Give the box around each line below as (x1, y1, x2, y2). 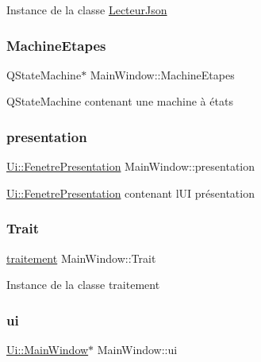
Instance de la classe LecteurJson (6, 2, 167, 17)
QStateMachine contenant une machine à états (6, 93, 233, 110)
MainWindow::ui (97, 341, 178, 358)
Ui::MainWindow (6, 341, 89, 358)
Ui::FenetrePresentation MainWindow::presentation (6, 158, 255, 175)
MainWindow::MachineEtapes (90, 66, 235, 83)
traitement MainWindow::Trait (6, 249, 156, 266)
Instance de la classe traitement (6, 276, 160, 293)
